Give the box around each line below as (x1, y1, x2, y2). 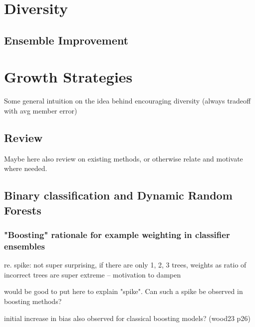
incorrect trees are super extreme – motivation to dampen (4, 269, 181, 279)
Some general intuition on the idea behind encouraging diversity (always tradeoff (4, 95, 251, 106)
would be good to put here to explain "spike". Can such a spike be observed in (4, 286, 243, 296)
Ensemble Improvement (4, 32, 129, 47)
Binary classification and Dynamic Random (4, 187, 233, 203)
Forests (4, 202, 41, 217)
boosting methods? (4, 295, 62, 306)
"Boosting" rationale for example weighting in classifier (4, 228, 230, 240)
